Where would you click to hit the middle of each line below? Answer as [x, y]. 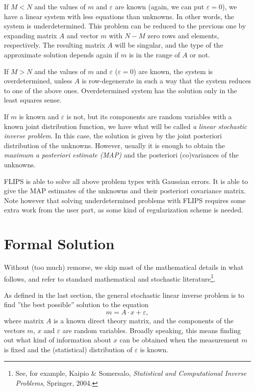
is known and [39, 116]
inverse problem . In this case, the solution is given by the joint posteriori [113, 136]
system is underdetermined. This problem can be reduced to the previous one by [125, 26]
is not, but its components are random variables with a [149, 116]
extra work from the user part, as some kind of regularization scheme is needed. [124, 210]
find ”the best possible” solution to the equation [76, 304]
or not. [200, 54]
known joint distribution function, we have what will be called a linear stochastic [126, 126]
